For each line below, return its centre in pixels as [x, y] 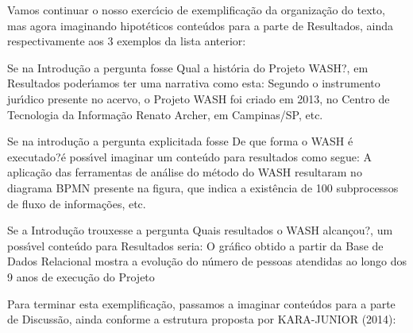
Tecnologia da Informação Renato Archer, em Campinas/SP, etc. [165, 114]
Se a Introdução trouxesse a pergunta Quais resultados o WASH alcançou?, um [200, 230]
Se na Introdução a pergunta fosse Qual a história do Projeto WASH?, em [188, 67]
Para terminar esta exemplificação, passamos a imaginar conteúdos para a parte [201, 303]
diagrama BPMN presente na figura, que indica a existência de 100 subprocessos [203, 187]
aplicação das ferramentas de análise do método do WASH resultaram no [185, 172]
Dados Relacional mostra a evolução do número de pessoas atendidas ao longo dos [207, 261]
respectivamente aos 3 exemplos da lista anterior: [127, 41]
